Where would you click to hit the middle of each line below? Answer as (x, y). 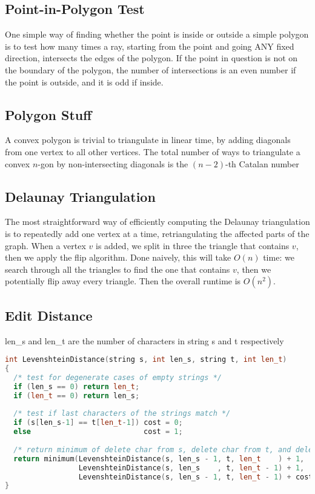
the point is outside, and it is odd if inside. (84, 82)
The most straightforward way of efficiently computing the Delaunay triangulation (157, 222)
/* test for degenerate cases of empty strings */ (118, 377)
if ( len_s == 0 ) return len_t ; (77, 386)
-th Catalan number (262, 163)
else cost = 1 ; (98, 432)
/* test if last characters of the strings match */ (122, 414)
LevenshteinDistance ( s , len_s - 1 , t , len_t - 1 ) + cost (196, 477)
